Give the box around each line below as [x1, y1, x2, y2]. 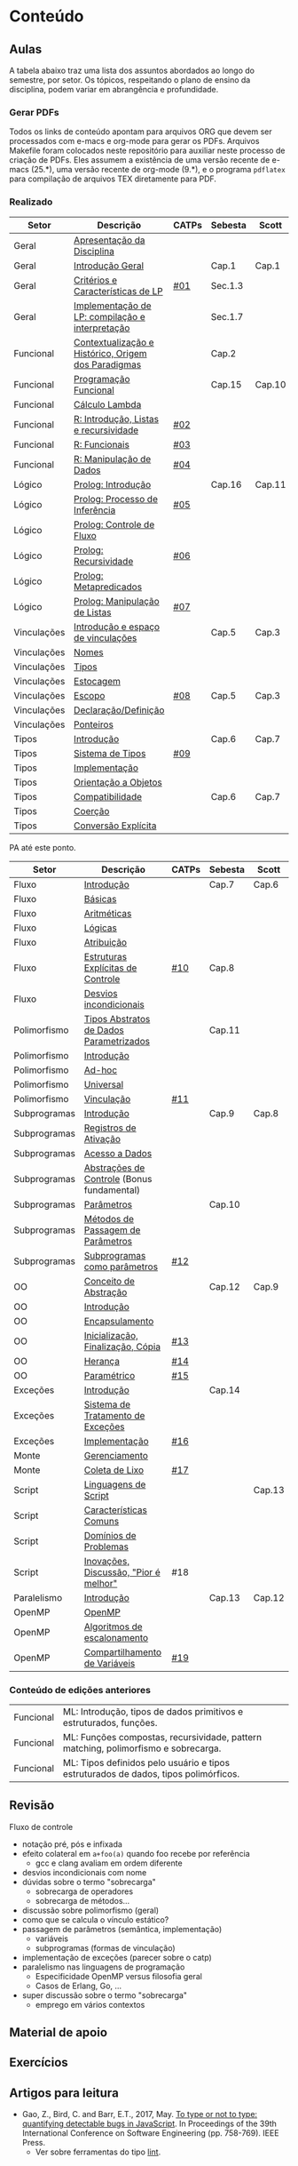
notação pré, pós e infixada [21, 1838, 122, 1850]
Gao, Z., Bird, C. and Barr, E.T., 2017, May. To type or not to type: [21, 2109, 258, 2120]
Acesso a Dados [83, 1147, 153, 1159]
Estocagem [74, 675, 122, 687]
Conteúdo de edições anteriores [9, 1683, 151, 1696]
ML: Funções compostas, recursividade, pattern [62, 1730, 263, 1743]
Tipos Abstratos [83, 1012, 151, 1025]
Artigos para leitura [9, 2085, 120, 2100]
